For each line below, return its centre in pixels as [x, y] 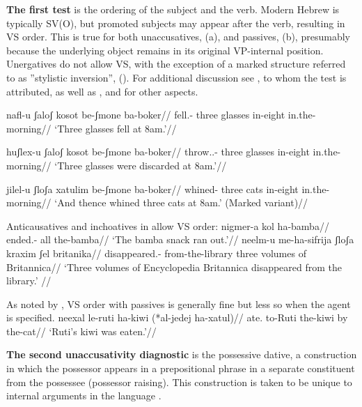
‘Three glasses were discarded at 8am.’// [141, 165]
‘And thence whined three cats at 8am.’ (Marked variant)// [181, 202]
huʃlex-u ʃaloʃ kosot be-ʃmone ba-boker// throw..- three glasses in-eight [158, 152]
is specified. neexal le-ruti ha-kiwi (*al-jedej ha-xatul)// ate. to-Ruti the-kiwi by [177, 317]
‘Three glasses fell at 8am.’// [116, 128]
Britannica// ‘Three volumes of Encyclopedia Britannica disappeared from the [174, 267]
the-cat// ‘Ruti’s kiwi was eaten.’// [81, 331]
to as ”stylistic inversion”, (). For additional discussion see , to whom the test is [176, 77]
